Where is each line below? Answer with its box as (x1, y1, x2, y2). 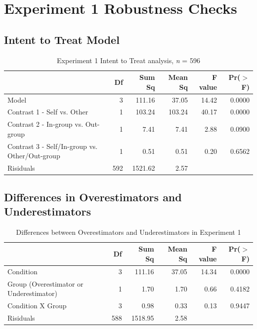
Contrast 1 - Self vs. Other (7, 107, 88, 117)
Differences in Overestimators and (4, 189, 182, 204)
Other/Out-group (7, 150, 60, 161)
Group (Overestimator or (7, 278, 84, 289)
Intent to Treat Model (4, 32, 120, 47)
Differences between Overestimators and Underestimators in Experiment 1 (16, 226, 241, 237)
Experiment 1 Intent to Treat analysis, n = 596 (57, 55, 200, 65)
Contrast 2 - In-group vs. (7, 119, 84, 129)
